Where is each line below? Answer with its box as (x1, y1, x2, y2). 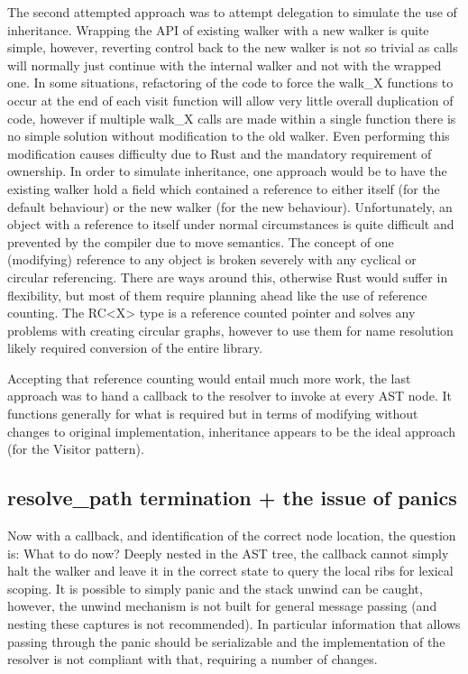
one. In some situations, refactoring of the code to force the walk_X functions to (7, 73, 454, 92)
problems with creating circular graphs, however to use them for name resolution (7, 320, 454, 339)
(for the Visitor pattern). (7, 439, 144, 458)
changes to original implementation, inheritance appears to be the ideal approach (7, 421, 455, 440)
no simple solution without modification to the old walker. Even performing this (7, 126, 450, 145)
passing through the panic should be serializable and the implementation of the (7, 632, 445, 651)
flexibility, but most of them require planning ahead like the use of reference (7, 285, 427, 304)
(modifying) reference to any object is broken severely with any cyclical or (7, 250, 417, 269)
